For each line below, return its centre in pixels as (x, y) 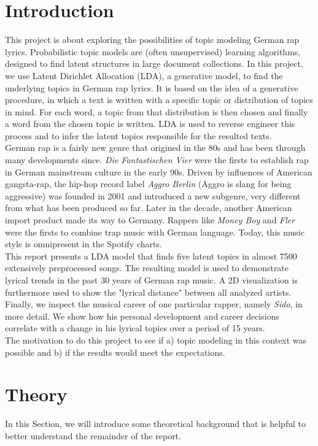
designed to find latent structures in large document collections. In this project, (154, 63)
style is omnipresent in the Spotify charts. (83, 244)
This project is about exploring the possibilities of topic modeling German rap (152, 40)
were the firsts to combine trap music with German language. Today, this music (155, 232)
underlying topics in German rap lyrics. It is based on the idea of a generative (152, 87)
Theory (36, 394)
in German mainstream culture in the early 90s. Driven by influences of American (159, 171)
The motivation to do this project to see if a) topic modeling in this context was (156, 340)
